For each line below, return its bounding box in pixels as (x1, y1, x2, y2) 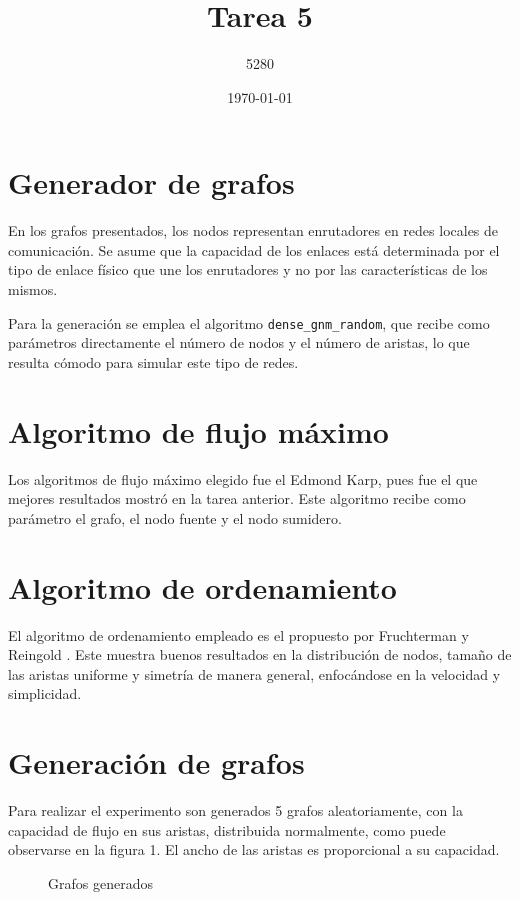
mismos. (8, 279, 58, 300)
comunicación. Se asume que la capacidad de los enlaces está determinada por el (8, 239, 500, 260)
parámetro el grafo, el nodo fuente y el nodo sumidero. (8, 507, 342, 528)
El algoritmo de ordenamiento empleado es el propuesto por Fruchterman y (8, 624, 469, 645)
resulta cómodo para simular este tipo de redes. (8, 351, 299, 372)
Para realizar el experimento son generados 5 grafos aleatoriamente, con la (8, 800, 463, 820)
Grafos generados (48, 872, 153, 893)
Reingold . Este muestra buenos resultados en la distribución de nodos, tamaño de (8, 644, 512, 665)
